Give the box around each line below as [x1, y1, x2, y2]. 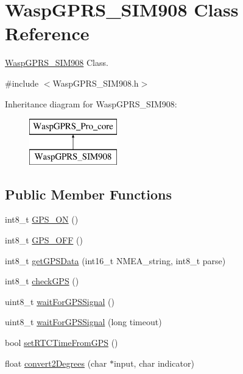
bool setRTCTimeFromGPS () [5, 336, 118, 349]
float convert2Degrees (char [5, 356, 107, 369]
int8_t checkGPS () [5, 275, 79, 287]
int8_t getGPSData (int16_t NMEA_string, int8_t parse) [5, 254, 226, 267]
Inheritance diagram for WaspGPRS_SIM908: [5, 97, 177, 110]
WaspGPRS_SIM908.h [52, 76, 139, 89]
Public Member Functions [5, 184, 172, 203]
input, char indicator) [113, 356, 194, 369]
